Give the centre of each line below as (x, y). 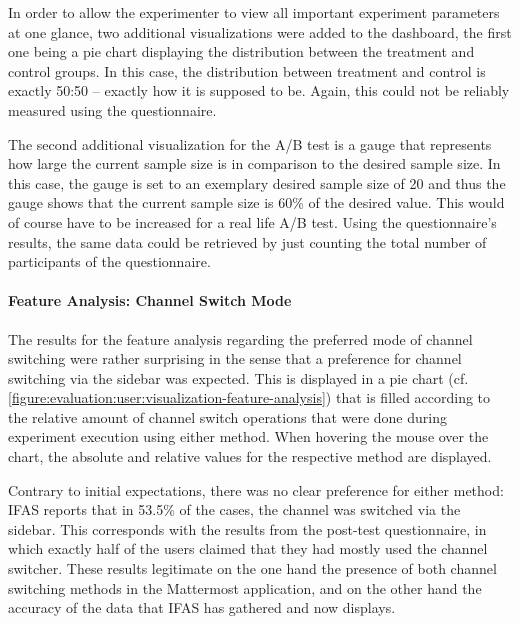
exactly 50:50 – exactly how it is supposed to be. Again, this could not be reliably (259, 90)
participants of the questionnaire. (109, 261)
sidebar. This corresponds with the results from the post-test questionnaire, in (247, 528)
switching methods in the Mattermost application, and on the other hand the (245, 587)
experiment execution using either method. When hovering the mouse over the (248, 436)
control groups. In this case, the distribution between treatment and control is (247, 70)
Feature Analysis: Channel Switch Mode (150, 300)
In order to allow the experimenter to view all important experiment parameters (254, 12)
